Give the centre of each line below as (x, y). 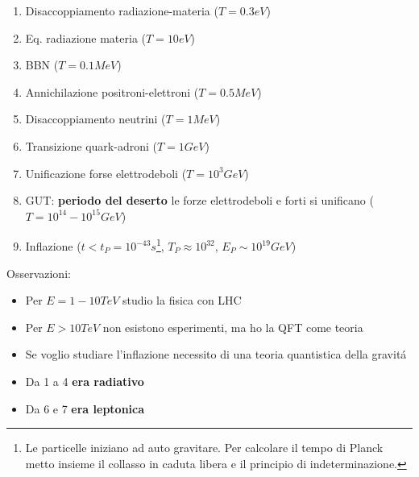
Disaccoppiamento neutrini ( (95, 119)
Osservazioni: (39, 273)
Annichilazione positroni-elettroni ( (112, 91)
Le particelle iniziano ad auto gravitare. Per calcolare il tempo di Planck (204, 448)
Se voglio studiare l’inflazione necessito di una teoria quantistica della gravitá (216, 354)
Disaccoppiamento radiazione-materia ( (122, 10)
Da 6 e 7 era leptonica (85, 408)
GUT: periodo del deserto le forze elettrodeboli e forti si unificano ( (199, 200)
